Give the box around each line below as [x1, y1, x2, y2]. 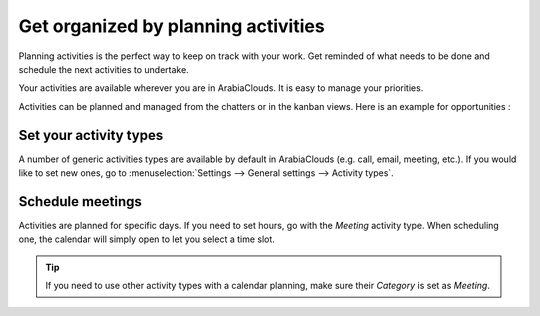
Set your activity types [18, 126, 164, 144]
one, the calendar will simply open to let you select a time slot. [18, 233, 275, 245]
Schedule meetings [18, 193, 142, 210]
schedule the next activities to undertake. [18, 63, 189, 75]
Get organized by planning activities [18, 15, 325, 37]
